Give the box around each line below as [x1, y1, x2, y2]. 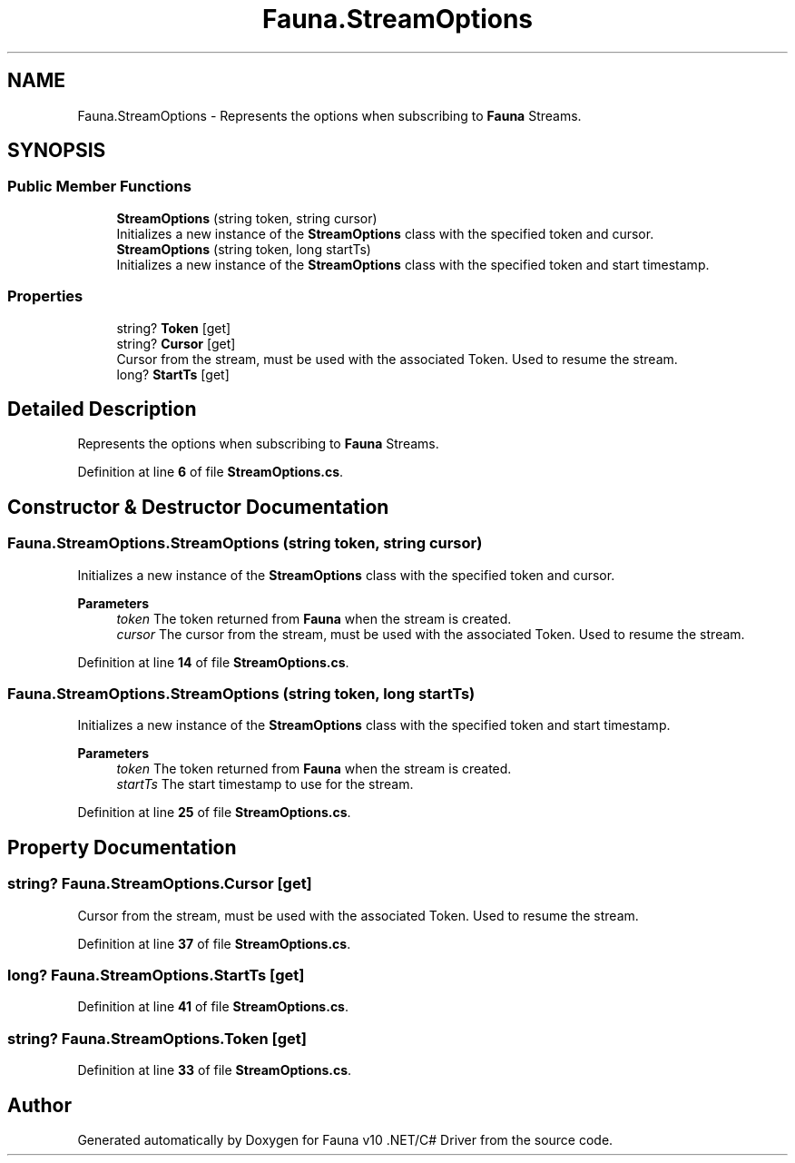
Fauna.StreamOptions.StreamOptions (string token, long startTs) [7, 685, 476, 703]
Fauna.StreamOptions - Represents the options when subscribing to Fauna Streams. [77, 107, 582, 123]
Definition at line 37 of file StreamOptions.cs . [77, 935, 351, 951]
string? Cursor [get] [116, 335, 236, 351]
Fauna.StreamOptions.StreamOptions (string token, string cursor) [7, 534, 483, 553]
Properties [7, 287, 83, 306]
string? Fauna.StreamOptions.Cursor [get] [7, 874, 312, 893]
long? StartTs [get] [116, 366, 230, 382]
